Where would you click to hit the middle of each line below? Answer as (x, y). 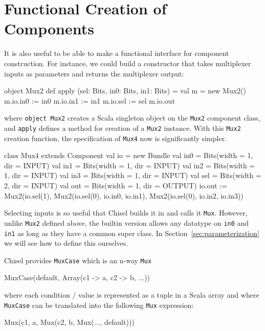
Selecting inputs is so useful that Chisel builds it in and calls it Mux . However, (126, 213)
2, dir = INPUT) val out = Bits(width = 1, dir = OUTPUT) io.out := (116, 186)
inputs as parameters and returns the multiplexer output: (94, 73)
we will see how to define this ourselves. (66, 243)
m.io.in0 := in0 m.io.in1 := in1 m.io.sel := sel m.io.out (90, 100)
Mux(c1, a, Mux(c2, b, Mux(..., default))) (69, 322)
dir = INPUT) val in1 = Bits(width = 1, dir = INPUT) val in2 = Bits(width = (130, 165)
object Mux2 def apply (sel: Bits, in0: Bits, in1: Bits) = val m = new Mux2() (125, 91)
